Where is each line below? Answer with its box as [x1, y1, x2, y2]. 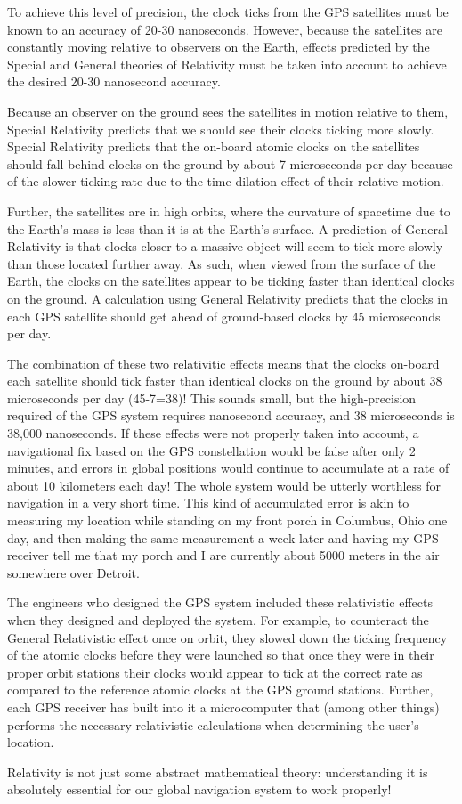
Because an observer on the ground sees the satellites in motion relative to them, [7, 102, 449, 120]
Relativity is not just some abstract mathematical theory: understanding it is [7, 762, 428, 781]
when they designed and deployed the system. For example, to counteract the [7, 611, 429, 629]
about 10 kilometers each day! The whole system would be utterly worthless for [7, 475, 442, 494]
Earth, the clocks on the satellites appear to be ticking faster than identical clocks [7, 272, 455, 290]
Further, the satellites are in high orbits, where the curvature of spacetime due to [7, 201, 450, 220]
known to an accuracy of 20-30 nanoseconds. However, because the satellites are [7, 20, 442, 38]
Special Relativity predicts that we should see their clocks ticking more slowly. [7, 119, 434, 138]
